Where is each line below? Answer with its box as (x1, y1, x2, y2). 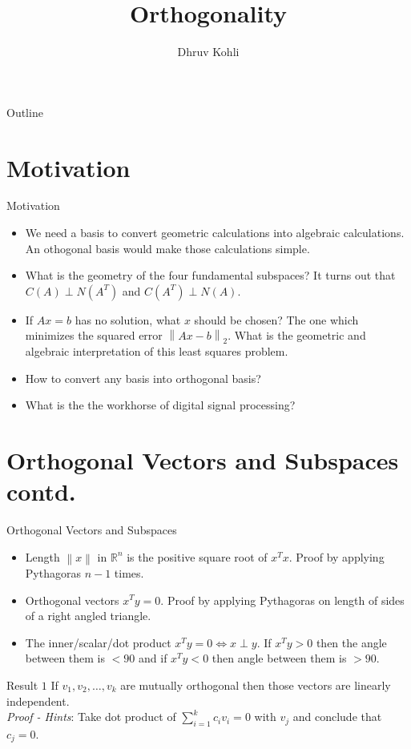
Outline (6, 103, 43, 120)
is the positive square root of (127, 548, 268, 565)
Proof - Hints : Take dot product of (6, 708, 176, 725)
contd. (6, 475, 76, 508)
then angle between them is (212, 650, 347, 666)
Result (6, 676, 38, 693)
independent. (6, 692, 70, 709)
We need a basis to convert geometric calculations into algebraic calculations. (25, 224, 405, 241)
